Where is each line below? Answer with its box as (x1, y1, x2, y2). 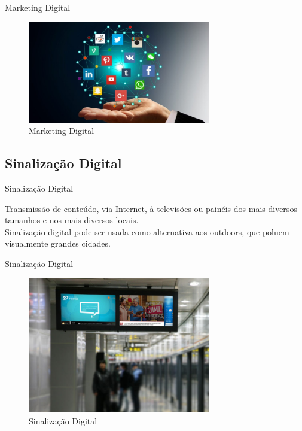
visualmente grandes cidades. (5, 237, 111, 250)
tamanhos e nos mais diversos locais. (5, 214, 139, 226)
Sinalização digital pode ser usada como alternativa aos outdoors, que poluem (5, 225, 289, 238)
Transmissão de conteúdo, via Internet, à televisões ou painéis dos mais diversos (5, 202, 297, 214)
